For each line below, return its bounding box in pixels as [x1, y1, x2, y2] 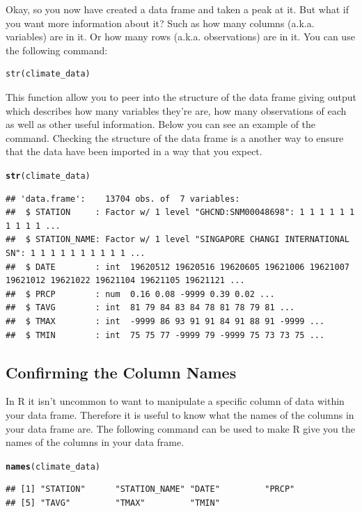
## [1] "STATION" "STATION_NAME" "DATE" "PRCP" [6, 484, 295, 495]
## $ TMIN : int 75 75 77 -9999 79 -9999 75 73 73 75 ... [6, 330, 325, 340]
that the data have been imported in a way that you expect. [6, 144, 262, 159]
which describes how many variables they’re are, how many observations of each [6, 103, 347, 118]
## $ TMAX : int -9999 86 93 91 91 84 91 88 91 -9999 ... [6, 316, 325, 326]
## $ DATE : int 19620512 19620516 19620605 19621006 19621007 [6, 262, 349, 272]
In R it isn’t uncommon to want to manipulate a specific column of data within [6, 394, 345, 408]
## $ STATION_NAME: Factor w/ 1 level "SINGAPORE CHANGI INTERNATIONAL [6, 234, 349, 245]
